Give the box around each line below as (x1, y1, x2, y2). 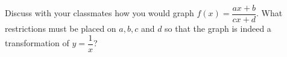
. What (256, 7, 283, 19)
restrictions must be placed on (5, 22, 116, 35)
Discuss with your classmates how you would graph (5, 7, 194, 19)
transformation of (5, 37, 69, 49)
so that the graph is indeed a (165, 22, 271, 35)
